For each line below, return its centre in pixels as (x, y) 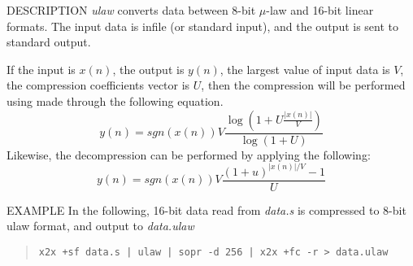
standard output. (49, 42)
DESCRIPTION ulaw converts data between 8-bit (131, 10)
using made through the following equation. (115, 100)
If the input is (41, 69)
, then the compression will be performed (303, 85)
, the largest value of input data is (305, 69)
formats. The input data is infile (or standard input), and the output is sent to (203, 26)
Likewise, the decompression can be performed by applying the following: (189, 154)
